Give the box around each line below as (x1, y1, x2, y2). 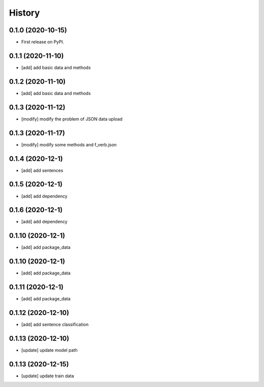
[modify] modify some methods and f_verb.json (21, 142, 117, 147)
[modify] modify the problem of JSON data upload (21, 116, 123, 122)
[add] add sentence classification (21, 321, 89, 328)
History (9, 7, 40, 18)
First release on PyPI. (21, 39, 65, 45)
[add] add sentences (21, 167, 64, 173)
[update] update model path (21, 347, 78, 353)
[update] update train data (21, 373, 74, 379)
